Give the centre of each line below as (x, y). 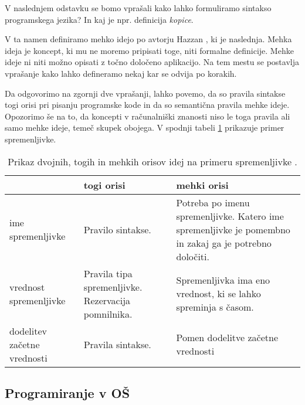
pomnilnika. (108, 314)
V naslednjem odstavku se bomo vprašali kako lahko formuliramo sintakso (138, 8)
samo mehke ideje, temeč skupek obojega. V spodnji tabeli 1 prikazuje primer (145, 127)
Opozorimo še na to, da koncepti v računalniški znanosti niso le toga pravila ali (148, 116)
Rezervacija (107, 300)
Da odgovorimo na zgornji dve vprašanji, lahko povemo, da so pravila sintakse (145, 93)
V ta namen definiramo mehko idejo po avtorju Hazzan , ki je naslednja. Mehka (148, 39)
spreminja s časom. (215, 307)
